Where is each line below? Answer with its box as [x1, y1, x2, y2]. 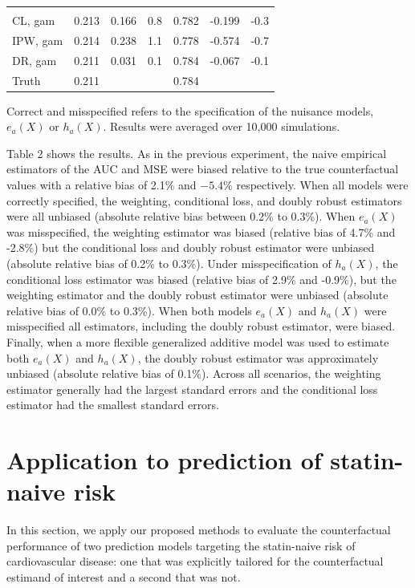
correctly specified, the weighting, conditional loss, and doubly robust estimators [6, 192, 402, 209]
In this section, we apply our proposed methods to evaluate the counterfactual [6, 521, 391, 538]
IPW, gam [12, 31, 63, 48]
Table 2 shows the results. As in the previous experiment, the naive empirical [6, 144, 387, 161]
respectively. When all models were [236, 176, 409, 193]
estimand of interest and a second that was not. [6, 569, 241, 585]
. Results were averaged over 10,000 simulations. [103, 118, 340, 135]
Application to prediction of [6, 444, 322, 476]
